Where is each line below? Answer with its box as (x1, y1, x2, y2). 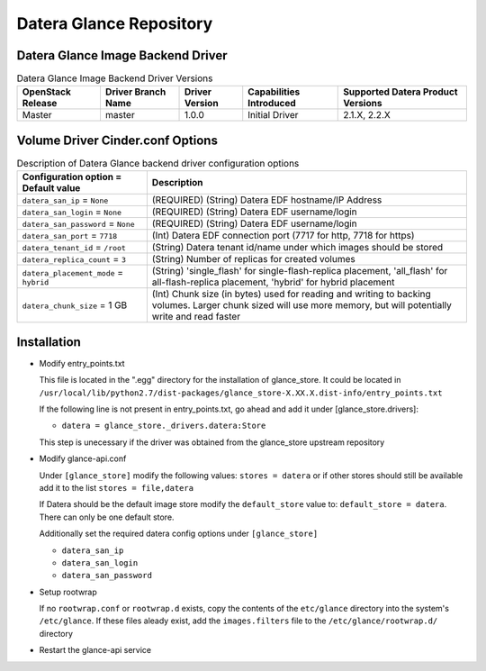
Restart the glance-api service (39, 645, 152, 656)
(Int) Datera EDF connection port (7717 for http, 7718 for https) (151, 230, 415, 242)
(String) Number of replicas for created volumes (151, 253, 355, 266)
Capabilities (247, 86, 301, 98)
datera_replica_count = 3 (22, 253, 126, 266)
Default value (22, 182, 81, 195)
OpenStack (22, 86, 72, 98)
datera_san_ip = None (22, 194, 109, 206)
